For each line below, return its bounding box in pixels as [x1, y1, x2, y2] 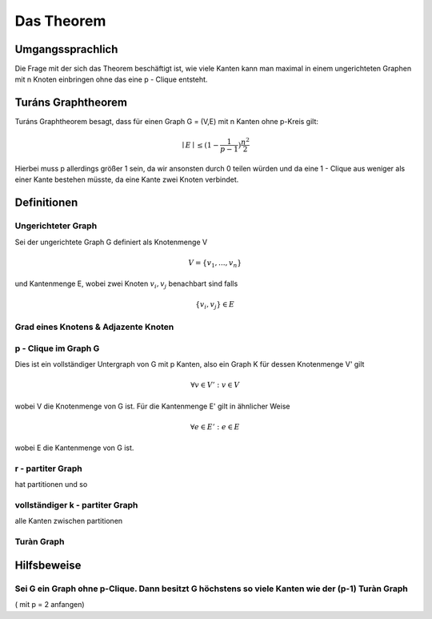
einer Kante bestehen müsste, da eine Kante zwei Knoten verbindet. [14, 175, 239, 184]
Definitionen [14, 196, 78, 210]
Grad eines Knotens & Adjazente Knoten [14, 321, 174, 332]
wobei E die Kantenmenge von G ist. [14, 443, 134, 452]
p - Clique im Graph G [14, 343, 100, 354]
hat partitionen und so [14, 480, 88, 489]
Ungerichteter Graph [14, 220, 98, 231]
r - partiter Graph [14, 463, 83, 474]
